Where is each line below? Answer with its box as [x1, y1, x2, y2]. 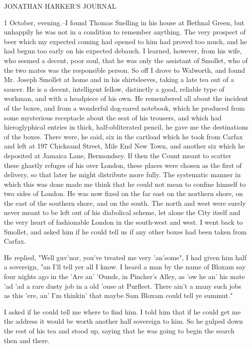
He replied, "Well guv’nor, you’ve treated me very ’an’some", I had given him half [4, 252, 247, 262]
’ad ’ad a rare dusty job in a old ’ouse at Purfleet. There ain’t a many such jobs [4, 281, 241, 291]
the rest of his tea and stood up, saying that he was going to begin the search [4, 326, 235, 335]
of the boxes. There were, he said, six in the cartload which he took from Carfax [4, 131, 243, 141]
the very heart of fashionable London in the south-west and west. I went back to [4, 217, 243, 227]
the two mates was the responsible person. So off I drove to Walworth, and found [4, 65, 245, 75]
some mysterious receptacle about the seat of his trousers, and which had [4, 112, 222, 122]
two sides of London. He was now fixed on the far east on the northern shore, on [4, 188, 243, 198]
